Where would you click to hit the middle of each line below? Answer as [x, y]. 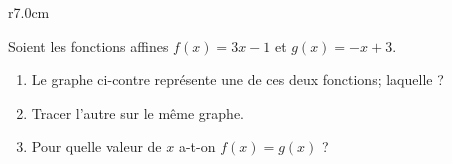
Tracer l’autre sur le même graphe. [137, 112]
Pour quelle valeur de [96, 146]
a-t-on [197, 146]
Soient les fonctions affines [88, 45]
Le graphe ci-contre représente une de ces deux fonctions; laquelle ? [237, 79]
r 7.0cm [29, 12]
